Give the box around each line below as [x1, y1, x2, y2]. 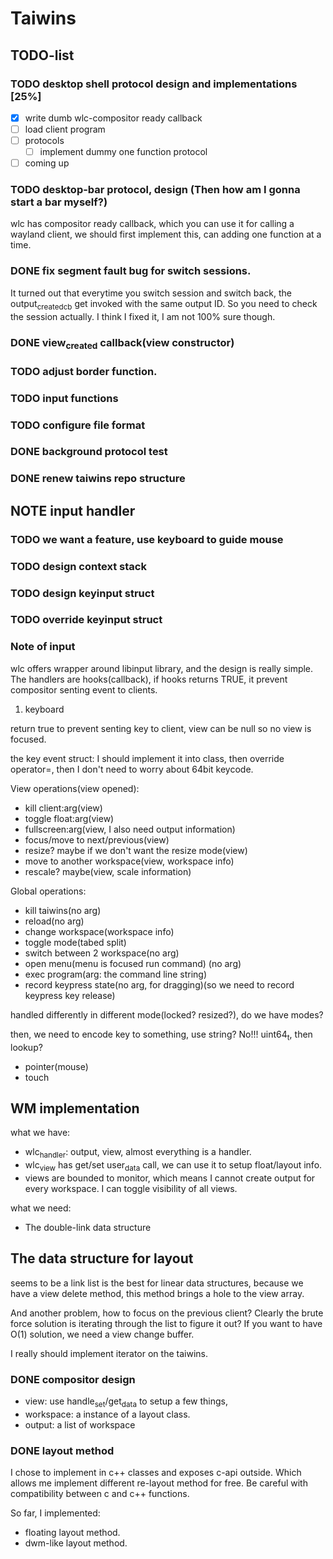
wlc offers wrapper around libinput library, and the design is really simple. [10, 662, 314, 674]
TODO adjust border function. [10, 364, 158, 378]
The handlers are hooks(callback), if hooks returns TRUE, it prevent [10, 673, 288, 685]
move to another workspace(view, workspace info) [24, 855, 235, 867]
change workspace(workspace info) [24, 925, 175, 937]
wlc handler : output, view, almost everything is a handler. [24, 1146, 252, 1161]
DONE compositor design [10, 1372, 136, 1386]
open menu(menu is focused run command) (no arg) [24, 957, 242, 969]
